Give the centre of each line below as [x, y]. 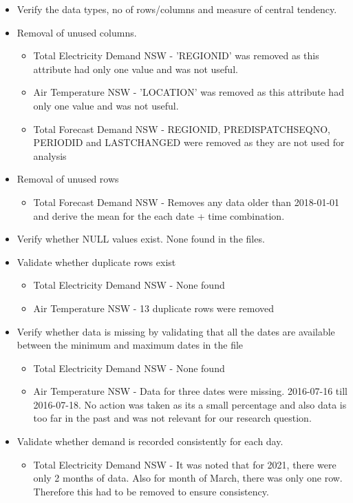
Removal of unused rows [68, 179]
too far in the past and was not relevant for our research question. [172, 418]
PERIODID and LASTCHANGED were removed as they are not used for [189, 142]
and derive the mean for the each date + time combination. [159, 215]
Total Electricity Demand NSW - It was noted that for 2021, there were [185, 464]
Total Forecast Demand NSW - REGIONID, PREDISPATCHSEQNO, [182, 129]
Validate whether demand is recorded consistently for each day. [150, 441]
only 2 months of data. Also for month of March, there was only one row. [188, 478]
